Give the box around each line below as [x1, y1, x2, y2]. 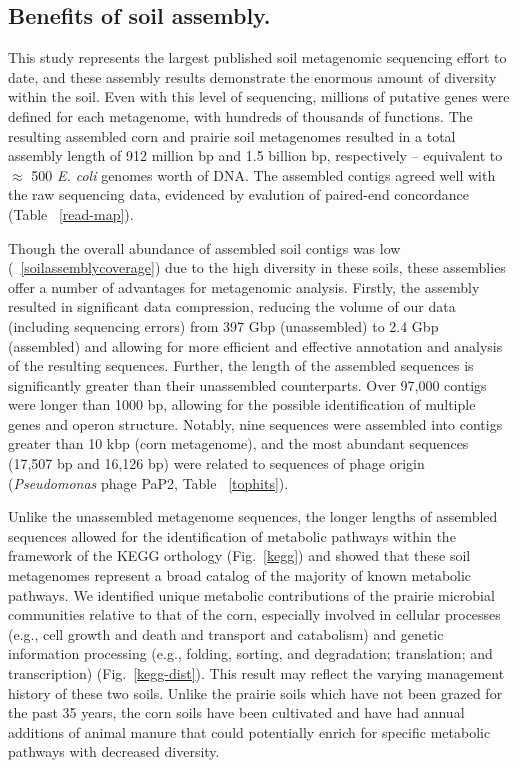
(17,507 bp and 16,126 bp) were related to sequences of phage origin [8, 453, 425, 474]
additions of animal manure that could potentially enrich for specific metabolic [8, 721, 491, 742]
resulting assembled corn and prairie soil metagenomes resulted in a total [8, 125, 456, 146]
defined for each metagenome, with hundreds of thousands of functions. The [8, 105, 473, 126]
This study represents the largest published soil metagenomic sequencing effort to [8, 47, 507, 68]
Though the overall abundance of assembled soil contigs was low [8, 237, 401, 258]
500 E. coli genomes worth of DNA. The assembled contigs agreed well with [31, 164, 496, 185]
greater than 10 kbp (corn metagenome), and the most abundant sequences [8, 433, 469, 454]
